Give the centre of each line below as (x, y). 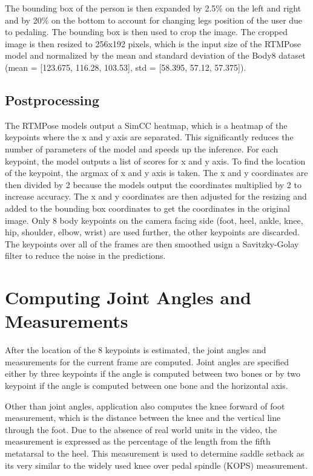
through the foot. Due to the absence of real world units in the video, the (141, 429)
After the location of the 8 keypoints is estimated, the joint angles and (136, 350)
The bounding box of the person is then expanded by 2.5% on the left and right (153, 8)
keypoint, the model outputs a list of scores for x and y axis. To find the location (155, 161)
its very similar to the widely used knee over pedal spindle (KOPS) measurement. (156, 465)
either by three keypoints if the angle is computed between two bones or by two (153, 373)
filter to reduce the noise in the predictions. (85, 256)
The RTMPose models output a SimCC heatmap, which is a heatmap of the (146, 125)
